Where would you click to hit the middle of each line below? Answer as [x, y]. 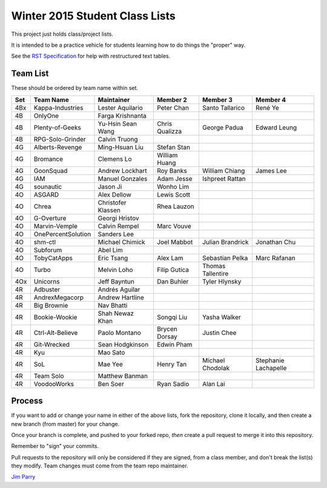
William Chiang [223, 171]
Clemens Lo [115, 159]
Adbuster [47, 290]
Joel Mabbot [175, 242]
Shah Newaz [116, 313]
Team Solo [49, 376]
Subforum [48, 250]
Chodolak [216, 368]
